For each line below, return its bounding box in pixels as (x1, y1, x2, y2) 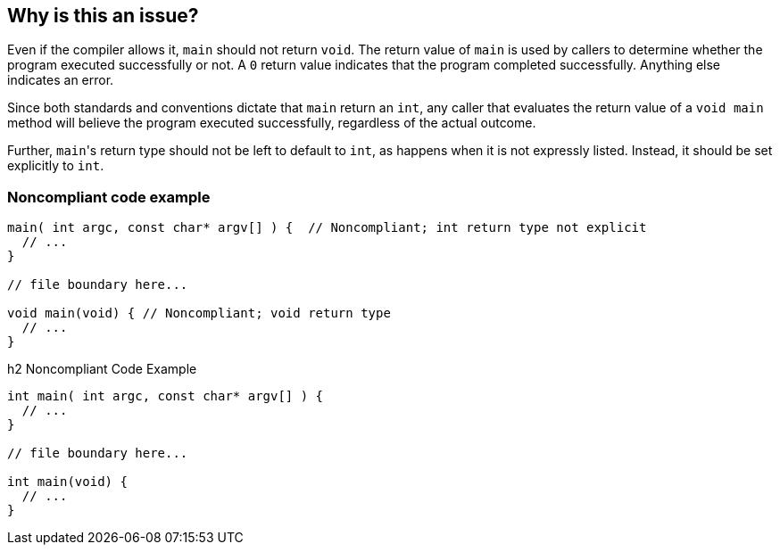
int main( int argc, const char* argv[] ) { (7, 389, 324, 404)
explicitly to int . (7, 158, 104, 174)
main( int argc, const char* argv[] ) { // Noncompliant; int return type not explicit (7, 220, 647, 235)
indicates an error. (7, 72, 114, 88)
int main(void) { (7, 474, 128, 490)
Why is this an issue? (7, 4, 199, 27)
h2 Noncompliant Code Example (7, 361, 197, 377)
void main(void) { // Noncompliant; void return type (7, 306, 391, 321)
